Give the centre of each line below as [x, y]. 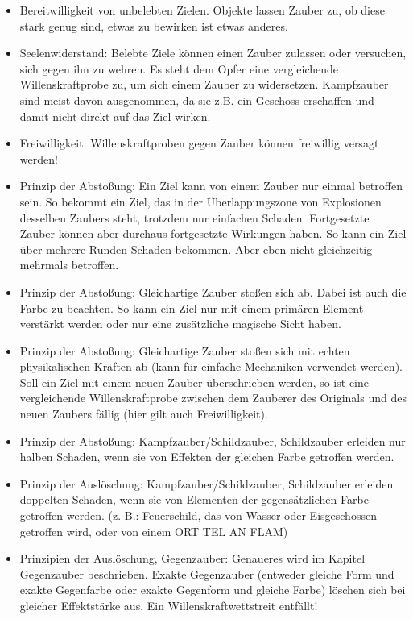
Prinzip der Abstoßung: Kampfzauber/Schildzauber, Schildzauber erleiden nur [213, 440]
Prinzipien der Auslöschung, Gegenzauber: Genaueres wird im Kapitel [192, 558]
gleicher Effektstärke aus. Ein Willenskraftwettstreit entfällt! [169, 605]
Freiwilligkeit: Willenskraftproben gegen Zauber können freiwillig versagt [199, 143]
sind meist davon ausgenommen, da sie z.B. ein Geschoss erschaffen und [197, 100]
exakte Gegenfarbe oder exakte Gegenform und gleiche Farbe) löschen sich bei [213, 590]
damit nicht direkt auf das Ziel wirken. [115, 116]
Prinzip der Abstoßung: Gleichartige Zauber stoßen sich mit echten [185, 350]
